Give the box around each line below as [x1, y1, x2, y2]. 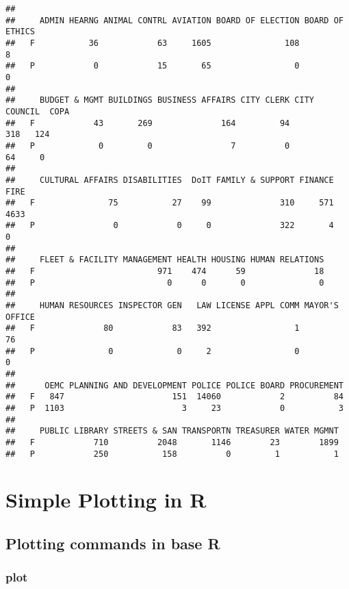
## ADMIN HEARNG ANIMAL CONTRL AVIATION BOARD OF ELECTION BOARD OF [5, 15, 344, 25]
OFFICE [5, 312, 35, 322]
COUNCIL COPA [5, 106, 70, 116]
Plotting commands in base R [5, 533, 220, 554]
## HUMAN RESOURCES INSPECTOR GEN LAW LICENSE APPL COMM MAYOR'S [5, 301, 339, 311]
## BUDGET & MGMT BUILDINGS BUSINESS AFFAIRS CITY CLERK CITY [5, 95, 315, 105]
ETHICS [5, 27, 35, 37]
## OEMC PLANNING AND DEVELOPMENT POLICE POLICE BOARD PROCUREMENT [5, 380, 344, 390]
